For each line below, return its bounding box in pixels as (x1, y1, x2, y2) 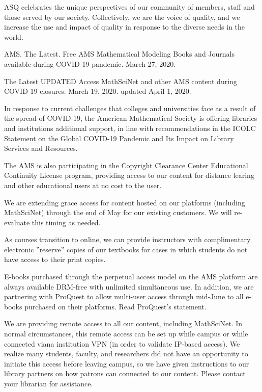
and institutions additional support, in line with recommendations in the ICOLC (4, 122, 256, 133)
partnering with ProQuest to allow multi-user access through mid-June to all (4, 291, 244, 302)
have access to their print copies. (4, 254, 106, 265)
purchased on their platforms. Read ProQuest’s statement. (24, 301, 207, 311)
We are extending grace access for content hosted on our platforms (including (4, 197, 245, 207)
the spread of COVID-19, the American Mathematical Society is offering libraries (4, 113, 257, 123)
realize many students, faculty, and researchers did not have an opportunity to (4, 348, 248, 359)
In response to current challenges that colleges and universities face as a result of (4, 102, 256, 113)
